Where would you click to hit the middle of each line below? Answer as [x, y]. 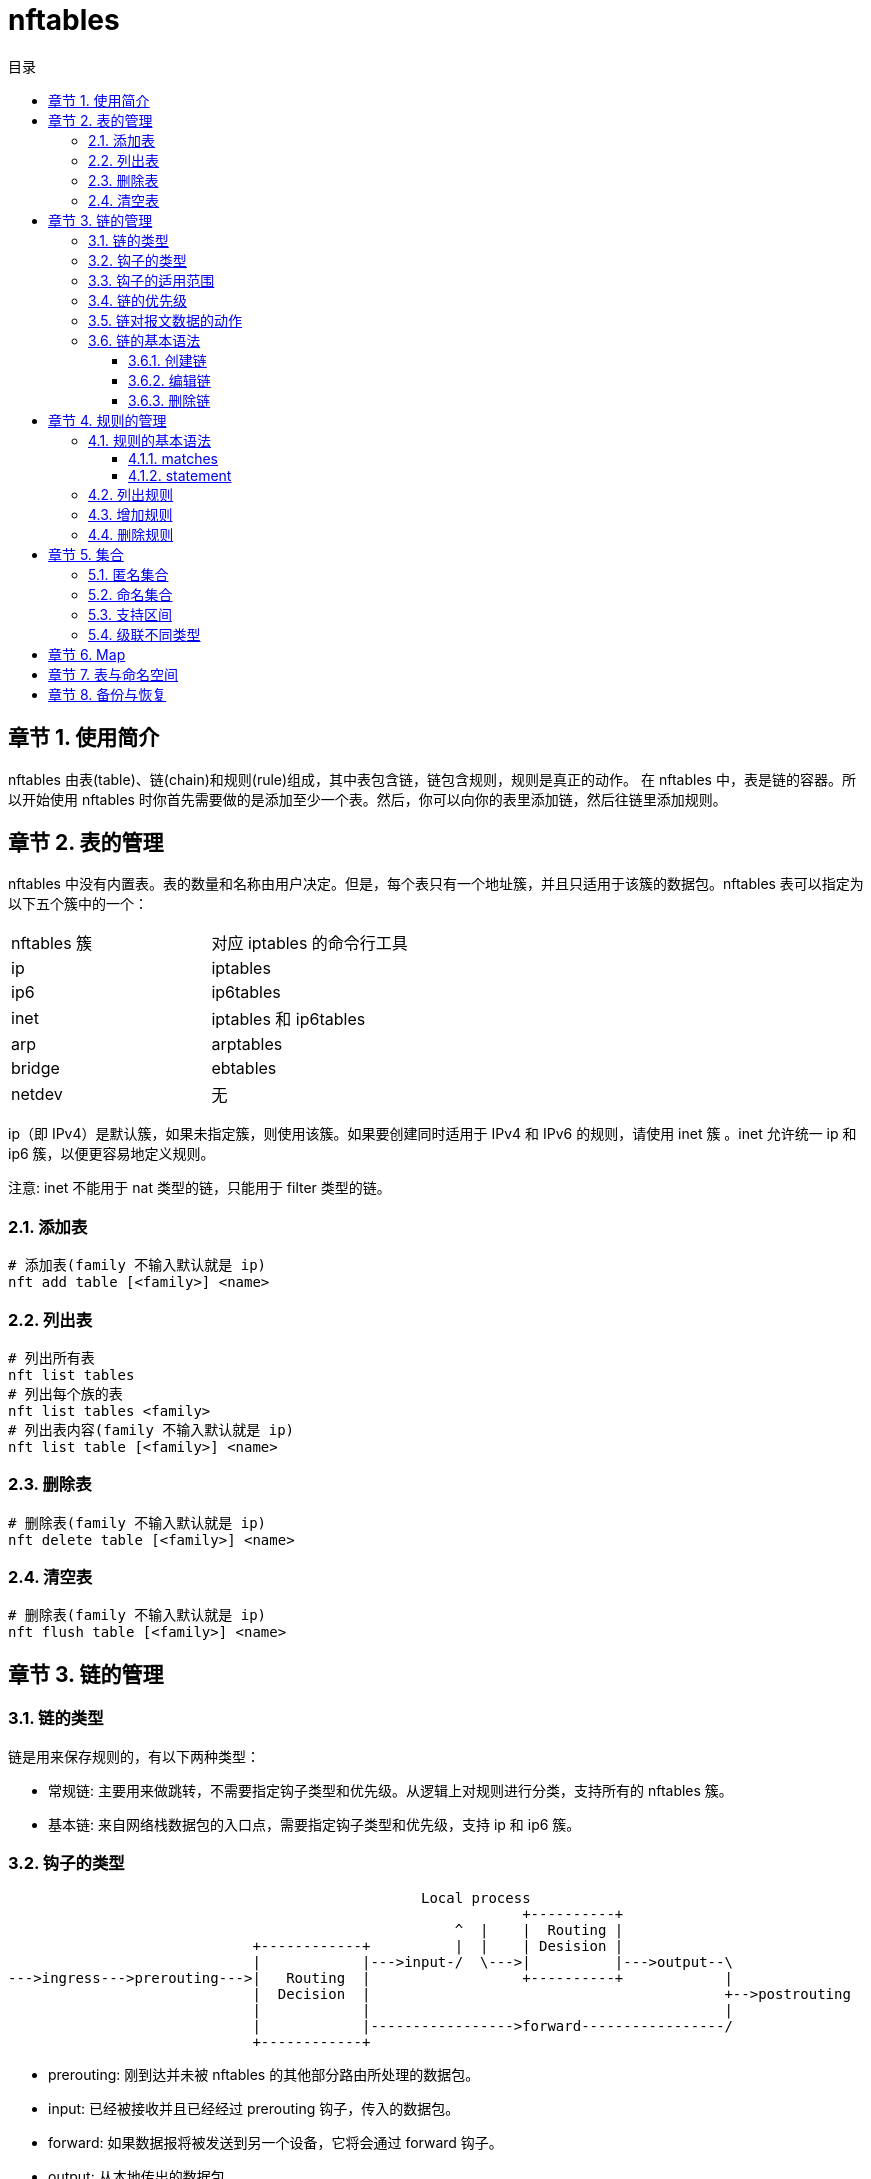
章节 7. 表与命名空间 [113, 674]
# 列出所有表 [51, 1357]
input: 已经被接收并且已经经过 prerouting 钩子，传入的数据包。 [254, 2109]
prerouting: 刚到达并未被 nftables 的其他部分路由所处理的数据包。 [264, 2075]
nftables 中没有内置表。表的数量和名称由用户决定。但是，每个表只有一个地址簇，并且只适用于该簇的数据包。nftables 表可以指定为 [436, 884]
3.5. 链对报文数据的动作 [165, 320]
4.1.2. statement [180, 475]
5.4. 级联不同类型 [144, 634]
